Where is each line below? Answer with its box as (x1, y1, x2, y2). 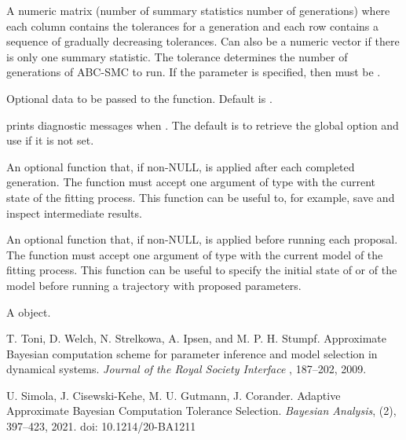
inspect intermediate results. (6, 204, 142, 221)
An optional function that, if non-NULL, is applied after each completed (6, 158, 355, 174)
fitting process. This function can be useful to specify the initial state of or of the (6, 262, 397, 278)
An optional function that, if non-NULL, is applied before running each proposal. (6, 231, 398, 247)
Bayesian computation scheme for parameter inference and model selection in (6, 345, 378, 361)
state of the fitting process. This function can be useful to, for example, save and (6, 189, 395, 205)
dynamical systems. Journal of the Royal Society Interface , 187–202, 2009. (6, 361, 367, 377)
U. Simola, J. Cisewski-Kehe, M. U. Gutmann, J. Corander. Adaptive (6, 387, 341, 403)
